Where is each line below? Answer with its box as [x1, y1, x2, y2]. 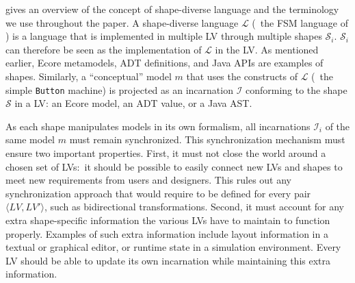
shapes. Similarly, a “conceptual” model [5, 69, 172, 83]
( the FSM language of [252, 15, 348, 29]
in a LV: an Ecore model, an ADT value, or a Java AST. [14, 96, 252, 110]
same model [5, 132, 55, 147]
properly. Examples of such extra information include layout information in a [5, 226, 328, 241]
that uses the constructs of [186, 69, 298, 83]
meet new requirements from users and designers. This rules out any [5, 173, 292, 187]
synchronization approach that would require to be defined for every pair [5, 186, 311, 200]
